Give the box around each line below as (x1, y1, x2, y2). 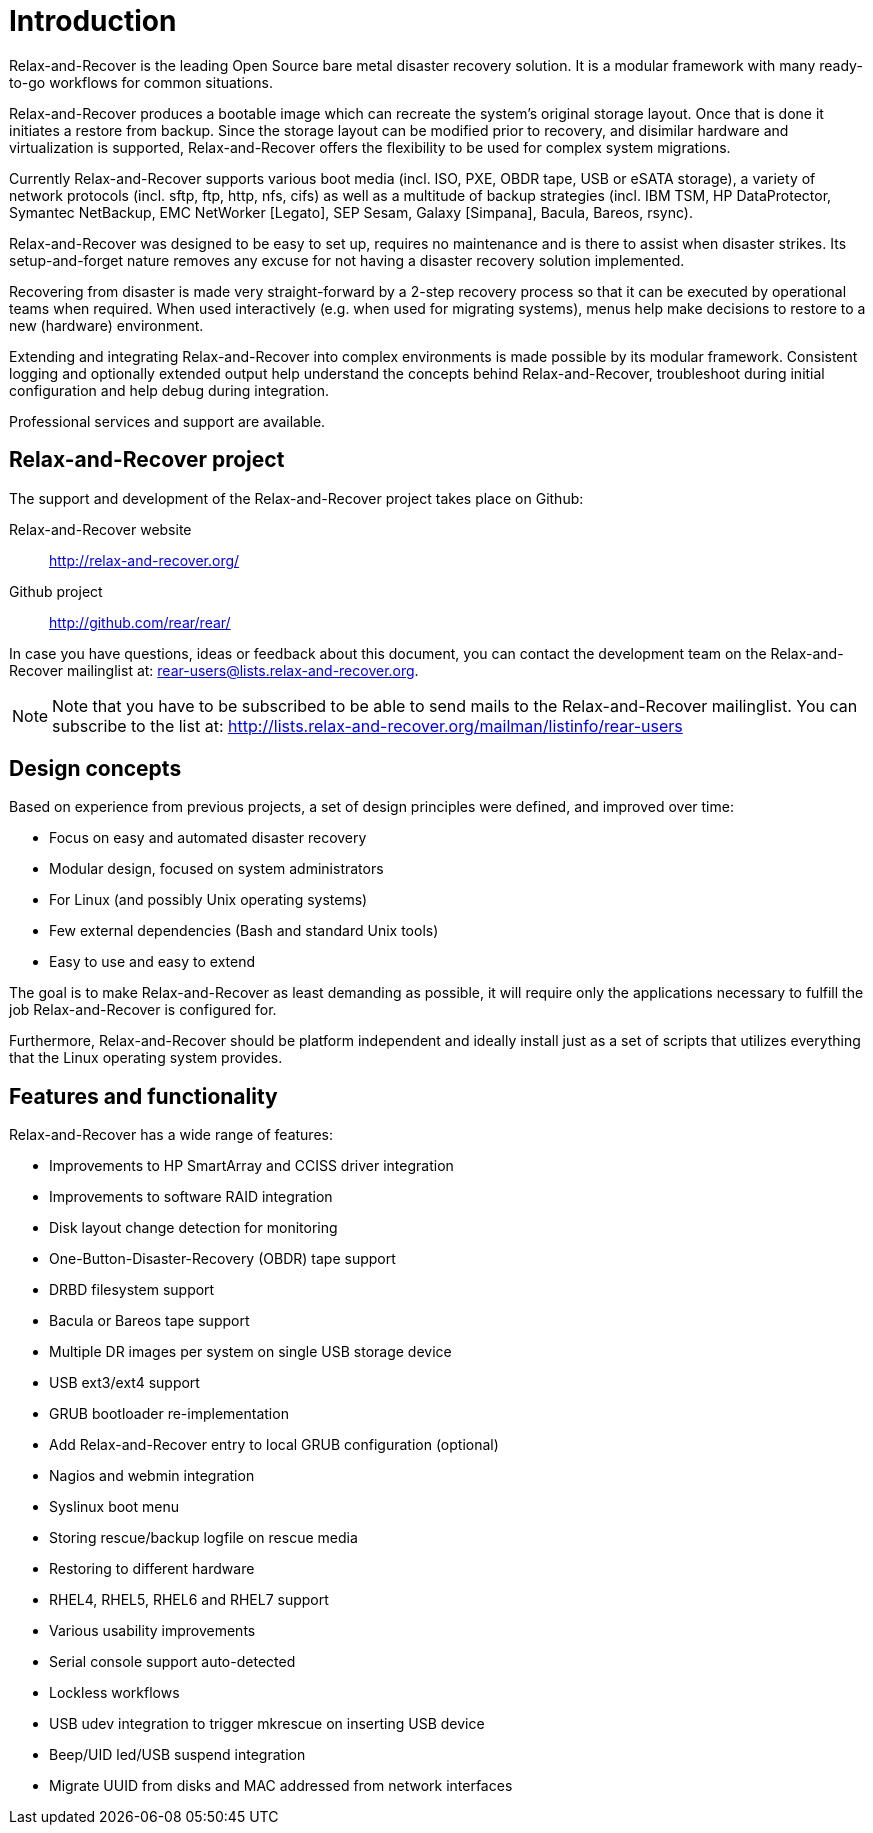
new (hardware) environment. (9, 316, 204, 334)
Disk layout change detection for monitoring (49, 1219, 338, 1237)
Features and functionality (9, 1083, 278, 1109)
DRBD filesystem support (49, 1281, 215, 1299)
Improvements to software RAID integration (49, 1188, 333, 1206)
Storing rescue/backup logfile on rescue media (49, 1529, 358, 1547)
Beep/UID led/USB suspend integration (49, 1746, 306, 1764)
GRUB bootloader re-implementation (49, 1405, 289, 1423)
